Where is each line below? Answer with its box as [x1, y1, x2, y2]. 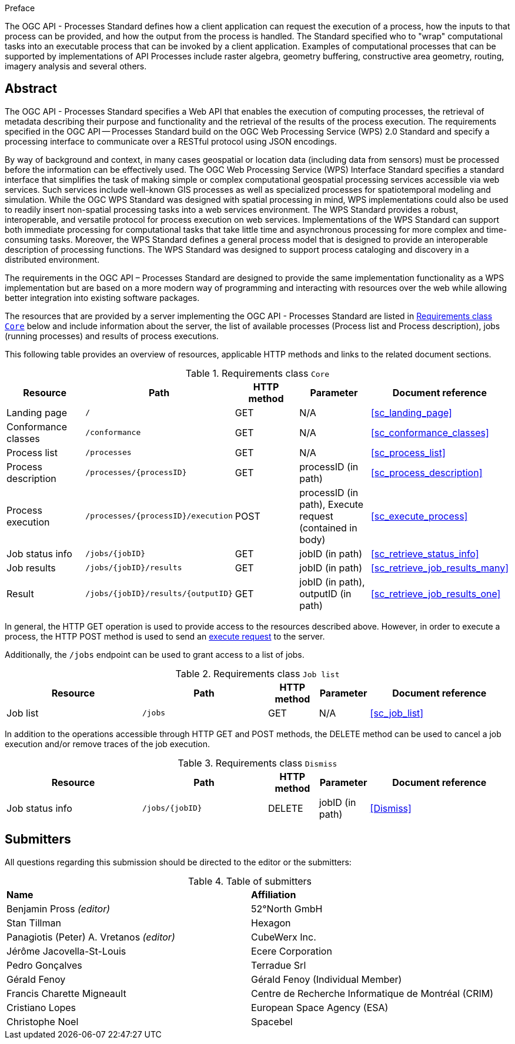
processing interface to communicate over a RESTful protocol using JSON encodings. [5, 136, 337, 146]
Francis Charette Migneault [6, 987, 126, 999]
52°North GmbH [251, 902, 323, 915]
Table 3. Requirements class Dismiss [178, 757, 337, 769]
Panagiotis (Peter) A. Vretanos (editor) [6, 931, 175, 943]
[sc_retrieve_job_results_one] [370, 587, 501, 600]
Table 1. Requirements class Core [185, 367, 330, 379]
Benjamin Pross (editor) [6, 902, 111, 915]
